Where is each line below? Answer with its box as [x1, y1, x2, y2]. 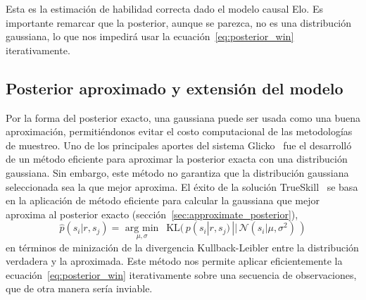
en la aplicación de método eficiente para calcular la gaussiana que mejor [6, 193, 320, 208]
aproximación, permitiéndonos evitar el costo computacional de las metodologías [6, 124, 353, 139]
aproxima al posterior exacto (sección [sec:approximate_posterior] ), [6, 206, 298, 221]
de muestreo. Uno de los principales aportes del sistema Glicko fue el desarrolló [6, 137, 352, 152]
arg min [125, 223, 159, 234]
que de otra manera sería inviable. [6, 281, 153, 296]
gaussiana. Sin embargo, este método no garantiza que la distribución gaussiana [6, 165, 349, 180]
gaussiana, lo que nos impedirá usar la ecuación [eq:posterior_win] [6, 29, 294, 44]
